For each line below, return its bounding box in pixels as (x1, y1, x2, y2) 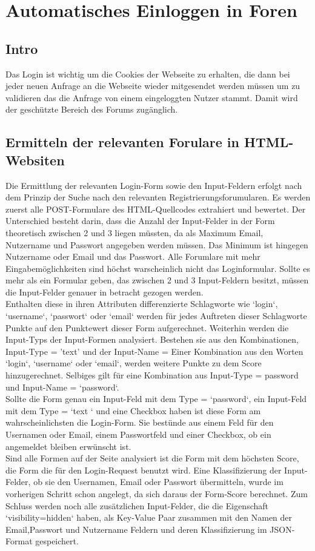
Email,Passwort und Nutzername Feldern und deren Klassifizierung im (5, 523, 267, 535)
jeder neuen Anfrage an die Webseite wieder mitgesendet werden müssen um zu (5, 79, 300, 92)
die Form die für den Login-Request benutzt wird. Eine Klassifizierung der (5, 463, 282, 476)
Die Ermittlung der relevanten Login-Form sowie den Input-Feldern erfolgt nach (5, 179, 302, 191)
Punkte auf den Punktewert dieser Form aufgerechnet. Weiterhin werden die (5, 321, 289, 334)
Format (5, 535, 33, 547)
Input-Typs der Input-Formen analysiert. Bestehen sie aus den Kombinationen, (5, 333, 299, 346)
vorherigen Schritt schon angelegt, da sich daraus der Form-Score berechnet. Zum (5, 487, 308, 500)
